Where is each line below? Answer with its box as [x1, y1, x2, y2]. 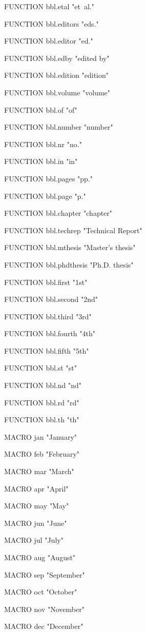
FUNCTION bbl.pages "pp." [4, 173, 93, 183]
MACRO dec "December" [4, 621, 84, 631]
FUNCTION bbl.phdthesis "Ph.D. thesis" [4, 259, 134, 270]
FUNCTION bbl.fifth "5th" [4, 345, 89, 356]
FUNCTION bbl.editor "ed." [4, 35, 93, 46]
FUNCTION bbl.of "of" [4, 104, 77, 115]
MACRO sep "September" [4, 569, 85, 580]
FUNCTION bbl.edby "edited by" [4, 52, 110, 63]
